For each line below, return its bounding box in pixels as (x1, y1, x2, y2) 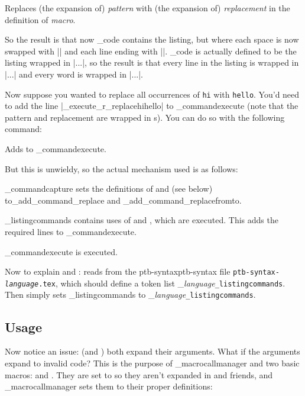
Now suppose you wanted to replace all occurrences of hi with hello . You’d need (5, 88, 300, 100)
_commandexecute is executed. (5, 245, 118, 257)
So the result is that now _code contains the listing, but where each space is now (5, 33, 299, 46)
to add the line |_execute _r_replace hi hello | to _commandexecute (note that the (5, 99, 298, 112)
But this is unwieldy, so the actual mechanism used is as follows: (5, 162, 238, 175)
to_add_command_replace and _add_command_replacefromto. (5, 194, 242, 206)
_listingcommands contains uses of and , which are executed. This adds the (5, 214, 278, 226)
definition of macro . (5, 13, 76, 25)
